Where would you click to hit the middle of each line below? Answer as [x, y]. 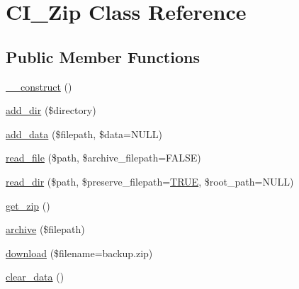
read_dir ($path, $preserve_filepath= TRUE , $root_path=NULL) [150, 181]
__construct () [39, 86]
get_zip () [28, 205]
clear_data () [35, 277]
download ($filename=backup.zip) [79, 253]
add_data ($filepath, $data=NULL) [84, 134]
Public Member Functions [103, 56]
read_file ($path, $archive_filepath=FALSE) [103, 158]
